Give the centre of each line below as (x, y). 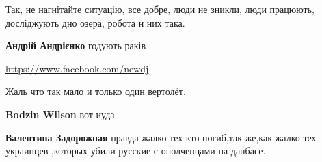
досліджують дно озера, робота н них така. (95, 22)
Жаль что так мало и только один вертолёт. (96, 91)
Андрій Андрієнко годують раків (76, 45)
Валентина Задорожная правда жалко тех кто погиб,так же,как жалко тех (161, 137)
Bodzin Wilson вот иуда (60, 114)
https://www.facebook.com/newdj (77, 68)
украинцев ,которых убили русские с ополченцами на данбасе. (136, 151)
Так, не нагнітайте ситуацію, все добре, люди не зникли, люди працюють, (160, 9)
